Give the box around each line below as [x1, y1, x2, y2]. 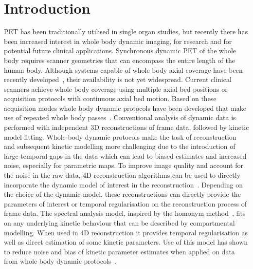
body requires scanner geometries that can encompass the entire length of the [4, 55, 235, 65]
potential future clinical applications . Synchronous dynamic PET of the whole [4, 45, 236, 56]
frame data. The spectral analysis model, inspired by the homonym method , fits [4, 208, 246, 218]
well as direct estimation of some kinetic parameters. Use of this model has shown [4, 237, 248, 247]
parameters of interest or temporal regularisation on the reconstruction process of [4, 198, 247, 208]
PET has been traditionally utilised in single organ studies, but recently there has [4, 26, 248, 37]
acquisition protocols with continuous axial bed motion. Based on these [4, 93, 217, 103]
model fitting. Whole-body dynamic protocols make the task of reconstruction [4, 131, 236, 142]
